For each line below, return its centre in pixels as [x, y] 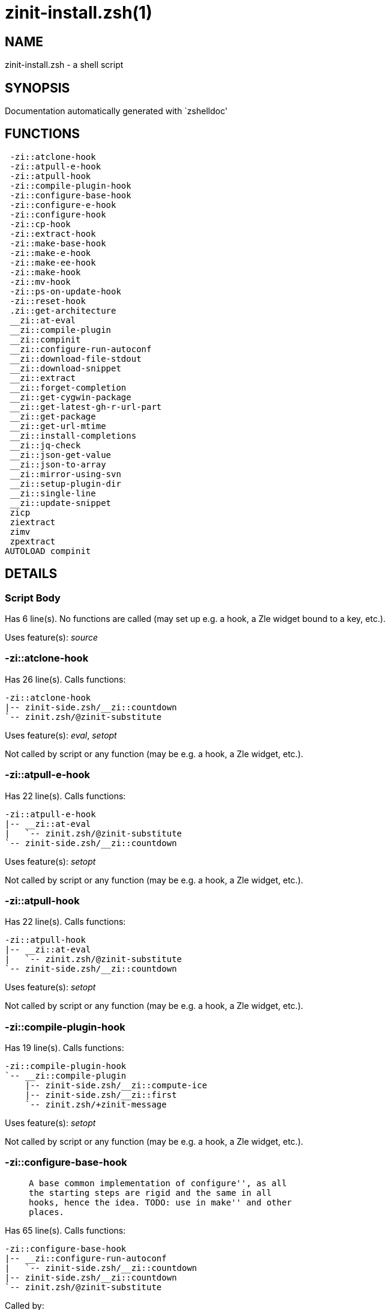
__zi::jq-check [45, 445]
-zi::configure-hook [58, 214]
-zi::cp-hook [40, 224]
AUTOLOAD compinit [48, 551]
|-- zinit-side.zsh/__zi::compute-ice [116, 1086]
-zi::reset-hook [48, 301]
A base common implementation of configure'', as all [158, 1183]
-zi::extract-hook [53, 233]
